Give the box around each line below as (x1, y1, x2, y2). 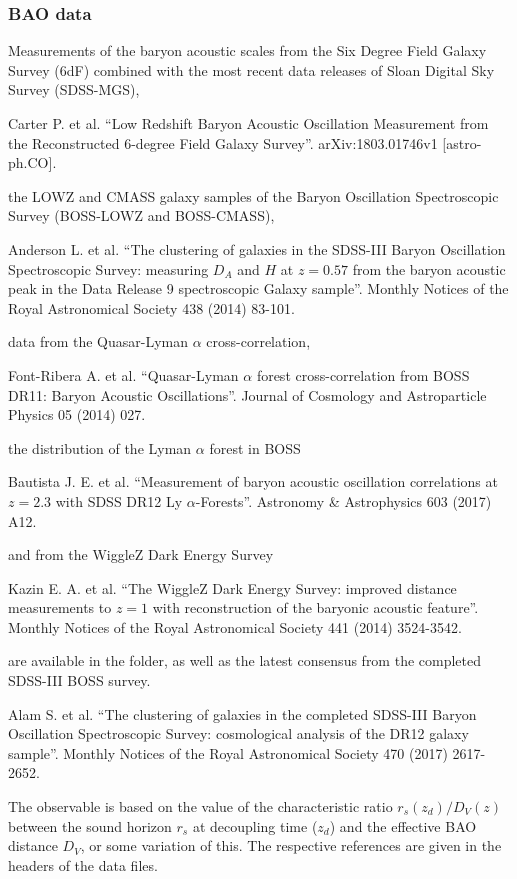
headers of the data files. (8, 854, 158, 875)
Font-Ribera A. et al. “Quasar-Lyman (8, 364, 239, 385)
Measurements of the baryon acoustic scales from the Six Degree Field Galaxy (8, 40, 487, 61)
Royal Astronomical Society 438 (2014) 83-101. (8, 297, 295, 318)
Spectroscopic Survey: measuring (8, 258, 209, 279)
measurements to (8, 597, 112, 618)
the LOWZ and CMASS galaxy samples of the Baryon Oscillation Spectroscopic (8, 185, 499, 206)
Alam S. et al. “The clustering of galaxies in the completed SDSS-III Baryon (8, 703, 477, 724)
